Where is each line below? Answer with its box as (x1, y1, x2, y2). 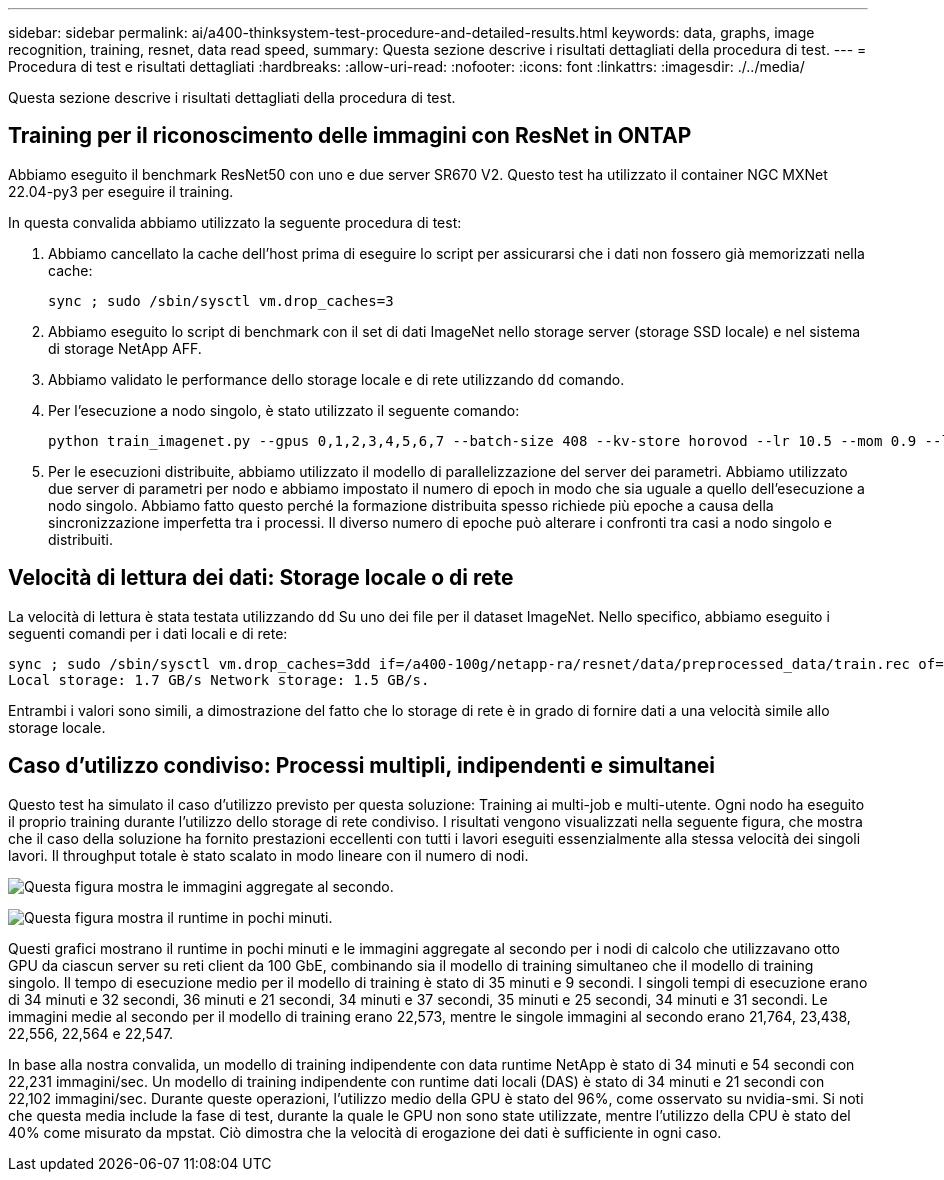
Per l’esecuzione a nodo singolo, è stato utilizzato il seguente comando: (48, 401, 520, 419)
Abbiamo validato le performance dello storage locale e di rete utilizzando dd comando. (48, 370, 625, 388)
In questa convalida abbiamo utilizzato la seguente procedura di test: (8, 213, 462, 231)
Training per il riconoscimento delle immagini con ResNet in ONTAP (8, 123, 692, 149)
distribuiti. (48, 530, 113, 548)
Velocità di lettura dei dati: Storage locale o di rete (8, 565, 514, 591)
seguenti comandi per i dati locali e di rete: (8, 624, 288, 642)
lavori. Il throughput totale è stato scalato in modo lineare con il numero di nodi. (8, 846, 529, 864)
